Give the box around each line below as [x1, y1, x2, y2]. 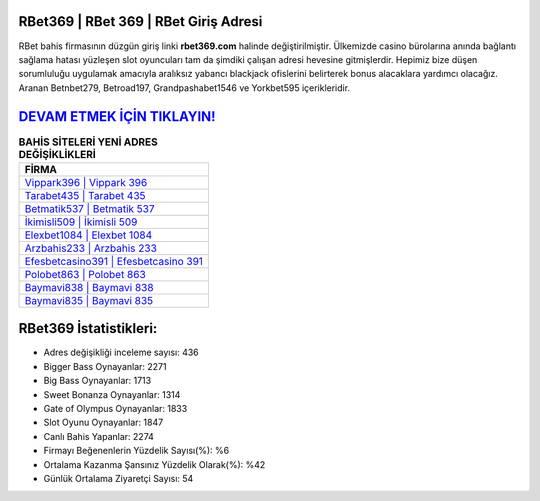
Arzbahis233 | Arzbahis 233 [24, 241, 157, 255]
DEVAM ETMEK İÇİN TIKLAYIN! [18, 108, 216, 125]
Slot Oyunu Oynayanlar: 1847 [43, 416, 164, 429]
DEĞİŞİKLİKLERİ [18, 147, 97, 161]
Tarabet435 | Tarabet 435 [24, 188, 146, 202]
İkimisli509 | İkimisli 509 [24, 215, 138, 229]
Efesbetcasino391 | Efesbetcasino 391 [24, 254, 204, 268]
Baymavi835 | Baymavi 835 [24, 293, 154, 307]
